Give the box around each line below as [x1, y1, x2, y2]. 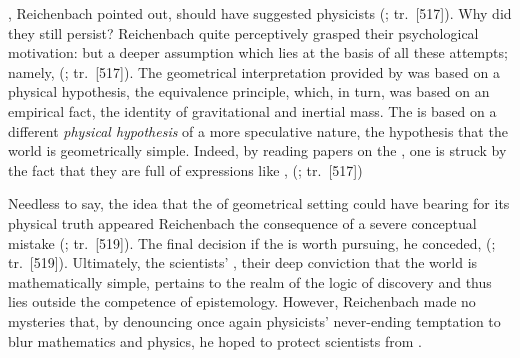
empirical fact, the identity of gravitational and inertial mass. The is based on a [8, 100, 497, 121]
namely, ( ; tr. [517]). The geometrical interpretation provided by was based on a [8, 61, 500, 82]
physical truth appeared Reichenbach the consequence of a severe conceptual [8, 212, 477, 233]
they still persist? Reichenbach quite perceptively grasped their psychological [8, 22, 479, 43]
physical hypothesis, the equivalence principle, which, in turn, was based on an [8, 81, 490, 102]
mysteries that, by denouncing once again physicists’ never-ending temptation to [8, 310, 501, 331]
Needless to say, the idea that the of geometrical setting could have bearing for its [8, 193, 510, 214]
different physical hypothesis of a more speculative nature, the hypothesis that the [8, 120, 508, 141]
